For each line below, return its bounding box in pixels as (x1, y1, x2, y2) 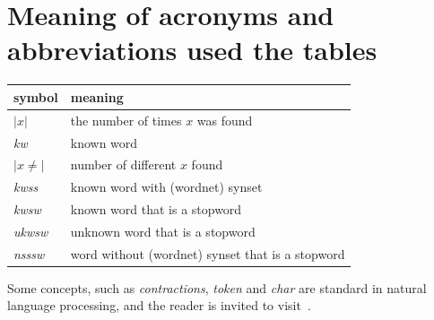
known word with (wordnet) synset (70, 177, 263, 196)
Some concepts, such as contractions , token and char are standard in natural (7, 278, 427, 297)
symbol (13, 87, 58, 106)
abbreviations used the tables (7, 31, 378, 68)
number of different (70, 155, 177, 174)
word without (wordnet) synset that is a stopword (70, 244, 345, 263)
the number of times (70, 110, 182, 129)
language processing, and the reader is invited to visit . (7, 296, 311, 315)
